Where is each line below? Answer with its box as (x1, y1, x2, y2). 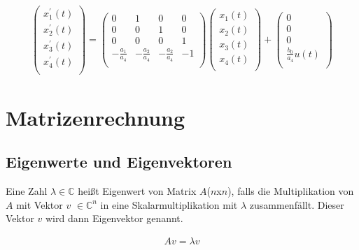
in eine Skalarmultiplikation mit (100, 197, 238, 212)
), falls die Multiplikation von (227, 184, 354, 198)
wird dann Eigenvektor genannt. (45, 211, 183, 226)
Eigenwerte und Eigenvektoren (6, 151, 232, 172)
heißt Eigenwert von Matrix (78, 184, 197, 198)
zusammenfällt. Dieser (249, 197, 344, 212)
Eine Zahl (6, 184, 48, 198)
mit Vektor (16, 197, 63, 212)
